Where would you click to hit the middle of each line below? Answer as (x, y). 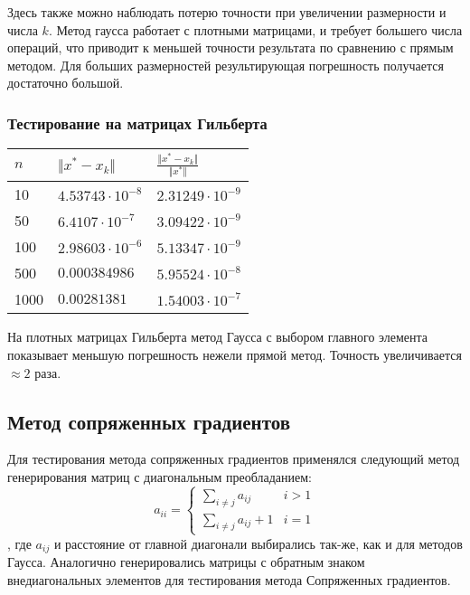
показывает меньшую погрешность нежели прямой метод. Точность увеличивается (235, 354)
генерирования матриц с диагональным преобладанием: (160, 476)
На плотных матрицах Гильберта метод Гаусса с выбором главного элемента (218, 337)
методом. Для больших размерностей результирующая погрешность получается (226, 65)
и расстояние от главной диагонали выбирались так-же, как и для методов (258, 543)
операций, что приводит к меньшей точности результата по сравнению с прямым (230, 47)
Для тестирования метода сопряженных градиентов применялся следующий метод (234, 459)
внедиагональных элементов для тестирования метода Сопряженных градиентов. (229, 579)
